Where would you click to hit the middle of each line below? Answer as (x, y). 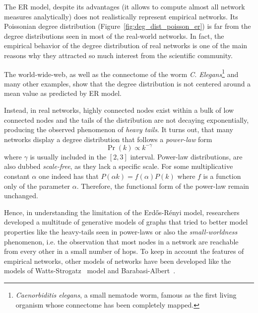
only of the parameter (37, 186)
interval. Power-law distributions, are (186, 156)
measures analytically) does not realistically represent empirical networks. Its (121, 16)
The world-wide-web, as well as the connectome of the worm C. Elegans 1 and (121, 73)
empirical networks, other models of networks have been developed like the (118, 261)
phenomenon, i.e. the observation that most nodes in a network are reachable (121, 241)
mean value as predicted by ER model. (63, 93)
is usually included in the (68, 156)
